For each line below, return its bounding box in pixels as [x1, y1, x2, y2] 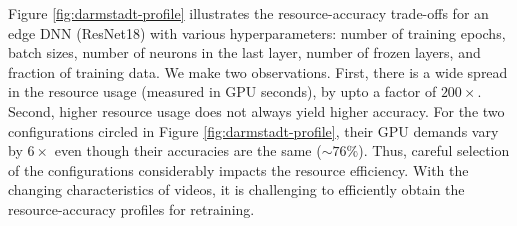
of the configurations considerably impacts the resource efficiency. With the [8, 159, 469, 180]
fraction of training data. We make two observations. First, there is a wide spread [8, 61, 508, 82]
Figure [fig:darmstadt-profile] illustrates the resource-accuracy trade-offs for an [8, 3, 489, 23]
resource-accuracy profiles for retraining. [8, 198, 255, 219]
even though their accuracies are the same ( [54, 140, 322, 161]
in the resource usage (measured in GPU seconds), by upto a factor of [8, 81, 437, 102]
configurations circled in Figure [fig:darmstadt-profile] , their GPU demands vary [8, 120, 499, 141]
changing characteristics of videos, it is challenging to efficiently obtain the [8, 179, 465, 200]
